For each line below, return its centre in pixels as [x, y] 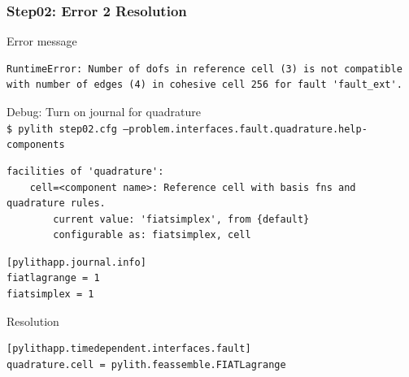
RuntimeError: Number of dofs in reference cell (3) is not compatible [204, 69]
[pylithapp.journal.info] [76, 262]
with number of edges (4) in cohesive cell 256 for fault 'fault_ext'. [204, 85]
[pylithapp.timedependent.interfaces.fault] [129, 349]
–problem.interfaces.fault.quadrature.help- [245, 129]
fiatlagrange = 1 [53, 278]
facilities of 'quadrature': [85, 171]
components [36, 145]
